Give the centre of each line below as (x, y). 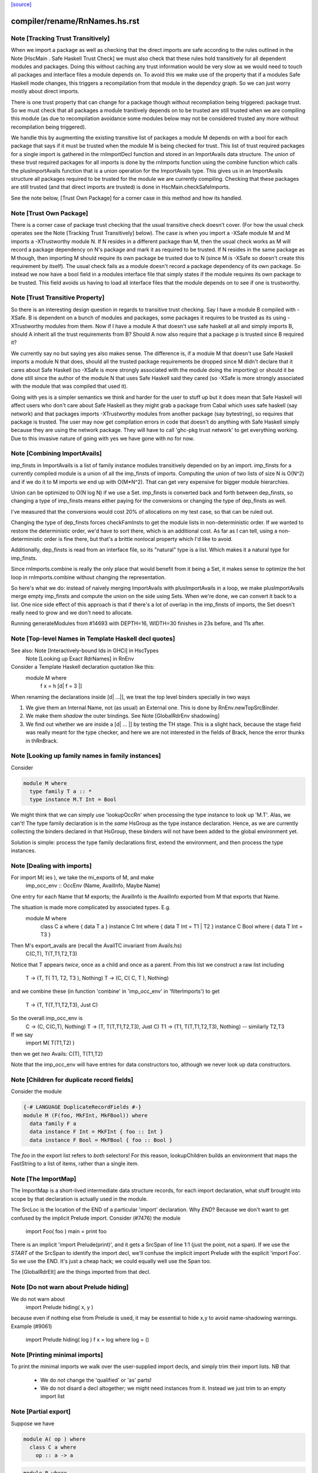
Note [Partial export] (41, 1412)
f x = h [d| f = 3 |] (61, 686)
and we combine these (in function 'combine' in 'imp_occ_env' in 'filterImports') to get (115, 991)
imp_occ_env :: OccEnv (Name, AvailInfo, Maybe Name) (93, 886)
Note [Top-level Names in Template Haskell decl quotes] (93, 639)
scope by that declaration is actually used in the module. (79, 1198)
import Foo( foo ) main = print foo (66, 1231)
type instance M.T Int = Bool (73, 800)
